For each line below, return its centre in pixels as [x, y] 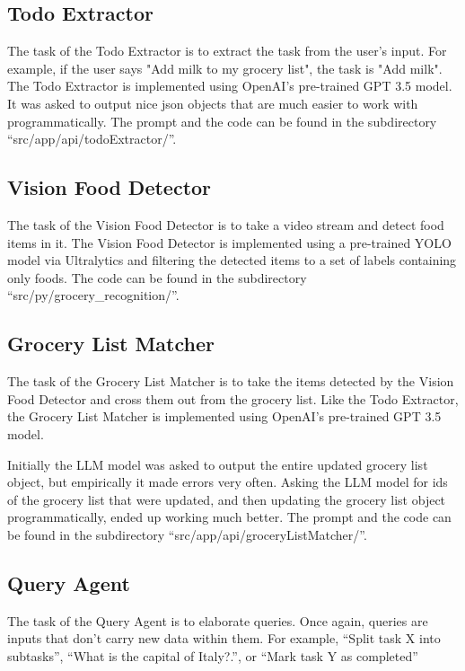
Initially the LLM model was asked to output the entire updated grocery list [218, 464]
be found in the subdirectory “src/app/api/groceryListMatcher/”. [187, 534]
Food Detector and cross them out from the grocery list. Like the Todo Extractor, [233, 398]
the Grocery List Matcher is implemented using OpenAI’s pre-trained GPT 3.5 [224, 416]
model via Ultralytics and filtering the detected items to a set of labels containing [232, 260]
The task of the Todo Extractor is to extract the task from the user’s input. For [227, 51]
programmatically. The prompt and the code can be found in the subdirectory [222, 121]
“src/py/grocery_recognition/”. [93, 295]
